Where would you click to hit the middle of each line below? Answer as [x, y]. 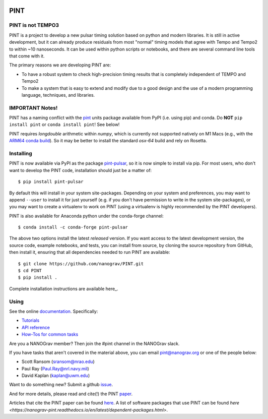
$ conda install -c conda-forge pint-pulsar [73, 227]
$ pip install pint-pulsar [51, 182]
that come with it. [27, 56]
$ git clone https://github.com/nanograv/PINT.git [81, 264]
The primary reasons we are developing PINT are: [60, 65]
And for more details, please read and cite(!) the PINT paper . [71, 394]
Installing [21, 153]
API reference [36, 327]
